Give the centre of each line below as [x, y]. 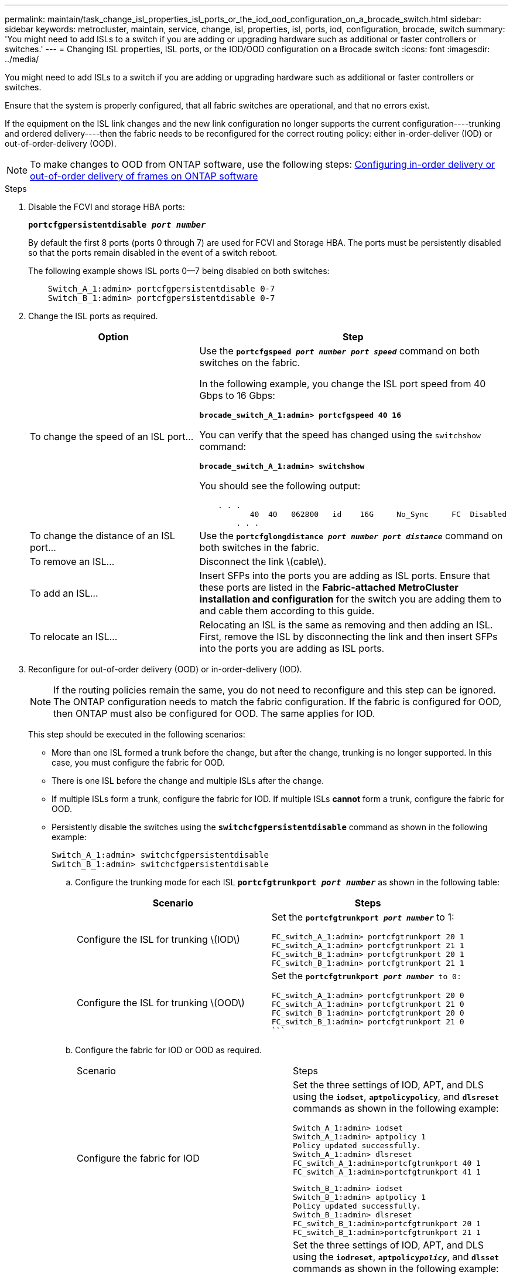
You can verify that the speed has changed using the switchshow [340, 435]
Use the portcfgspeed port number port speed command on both [339, 351]
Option [113, 337]
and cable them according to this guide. [287, 611]
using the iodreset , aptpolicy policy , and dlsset [396, 1257]
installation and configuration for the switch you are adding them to [350, 599]
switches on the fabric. [250, 363]
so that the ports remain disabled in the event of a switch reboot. [153, 253]
